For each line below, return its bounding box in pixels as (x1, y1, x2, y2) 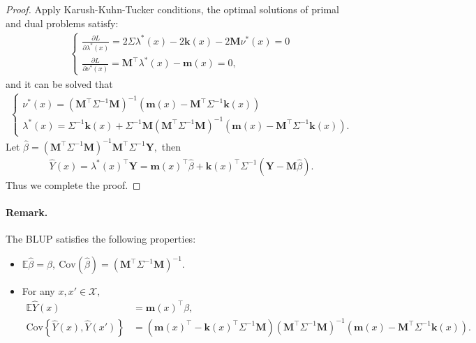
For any (22, 284, 55, 298)
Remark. (6, 204, 48, 219)
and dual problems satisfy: (6, 15, 119, 30)
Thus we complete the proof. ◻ (6, 177, 141, 192)
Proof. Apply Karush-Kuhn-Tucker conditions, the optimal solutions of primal (6, 2, 339, 16)
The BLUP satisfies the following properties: (6, 231, 196, 246)
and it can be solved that (6, 76, 113, 91)
